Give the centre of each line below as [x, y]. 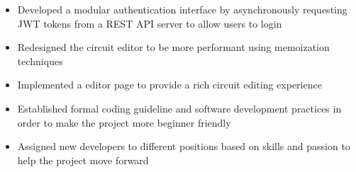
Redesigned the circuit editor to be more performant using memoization [173, 47]
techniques [40, 61]
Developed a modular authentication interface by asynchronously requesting [182, 9]
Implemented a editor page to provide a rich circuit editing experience [169, 85]
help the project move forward [83, 160]
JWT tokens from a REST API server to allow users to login [150, 23]
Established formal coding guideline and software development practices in [179, 108]
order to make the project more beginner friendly [124, 122]
